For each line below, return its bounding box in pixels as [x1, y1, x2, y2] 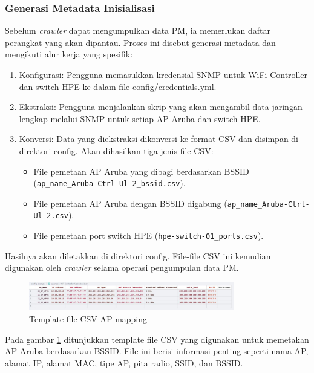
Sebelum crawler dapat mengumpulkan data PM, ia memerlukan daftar [5, 24, 271, 37]
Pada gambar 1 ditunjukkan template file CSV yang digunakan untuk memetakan [5, 332, 309, 345]
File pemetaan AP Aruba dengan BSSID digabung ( [33, 196, 227, 209]
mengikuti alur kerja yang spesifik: [5, 48, 133, 60]
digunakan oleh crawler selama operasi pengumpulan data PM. [5, 261, 239, 274]
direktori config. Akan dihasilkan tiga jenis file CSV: [19, 144, 214, 157]
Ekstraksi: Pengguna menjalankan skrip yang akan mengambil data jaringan [19, 100, 303, 113]
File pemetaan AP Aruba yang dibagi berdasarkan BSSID [33, 164, 249, 177]
